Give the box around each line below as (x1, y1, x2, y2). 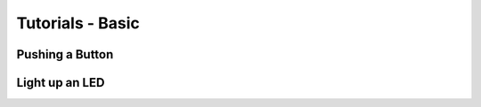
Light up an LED (16, 75, 105, 90)
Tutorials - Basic (16, 13, 140, 33)
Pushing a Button (16, 47, 114, 62)
